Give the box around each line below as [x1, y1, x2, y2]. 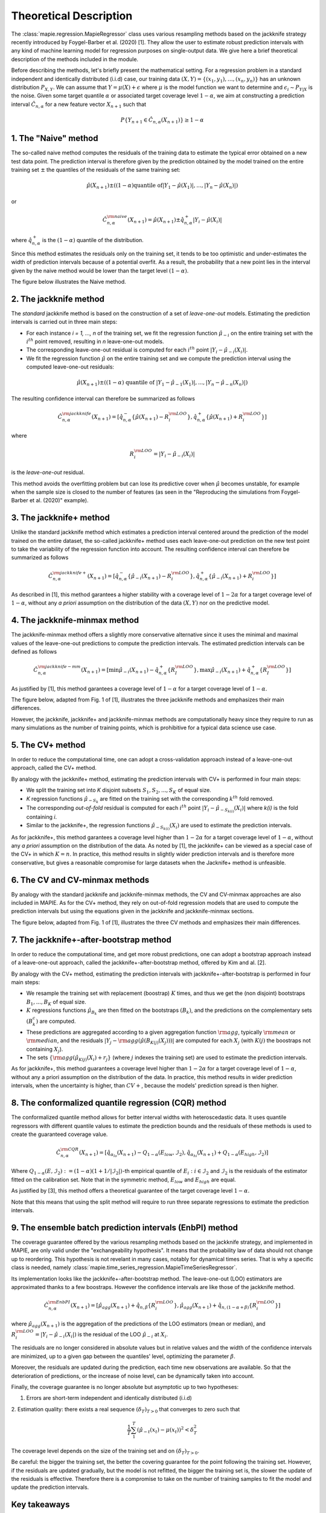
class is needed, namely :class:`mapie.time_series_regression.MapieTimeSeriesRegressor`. [11, 1264, 238, 1271]
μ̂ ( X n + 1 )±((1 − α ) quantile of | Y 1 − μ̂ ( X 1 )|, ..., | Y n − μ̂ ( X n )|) [86, 182, 238, 190]
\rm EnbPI [48, 1299, 71, 1305]
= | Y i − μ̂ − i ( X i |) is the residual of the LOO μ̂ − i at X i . [35, 1330, 168, 1339]
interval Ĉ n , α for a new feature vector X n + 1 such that [11, 100, 147, 109]
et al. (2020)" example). [29, 497, 89, 504]
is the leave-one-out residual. [11, 469, 85, 476]
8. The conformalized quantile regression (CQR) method [11, 1098, 226, 1108]
